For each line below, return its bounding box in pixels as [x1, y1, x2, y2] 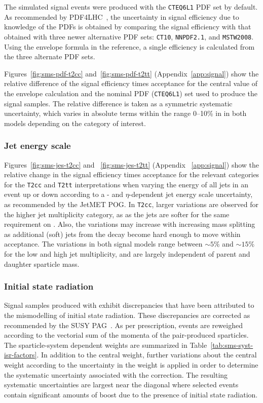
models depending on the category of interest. [4, 117, 146, 128]
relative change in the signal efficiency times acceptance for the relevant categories [4, 169, 259, 180]
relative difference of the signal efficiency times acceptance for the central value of [4, 78, 257, 89]
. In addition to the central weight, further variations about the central [36, 349, 257, 360]
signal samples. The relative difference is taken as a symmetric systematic [4, 98, 233, 108]
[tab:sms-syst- [210, 339, 253, 350]
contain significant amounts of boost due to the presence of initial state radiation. [4, 389, 258, 399]
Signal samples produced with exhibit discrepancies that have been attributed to [4, 300, 254, 310]
